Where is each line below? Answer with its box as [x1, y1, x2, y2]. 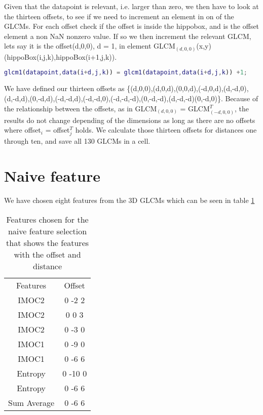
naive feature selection [8, 225, 87, 237]
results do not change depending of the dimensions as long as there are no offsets [4, 114, 255, 125]
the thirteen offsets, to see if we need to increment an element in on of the [4, 11, 234, 21]
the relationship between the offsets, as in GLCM [4, 103, 157, 113]
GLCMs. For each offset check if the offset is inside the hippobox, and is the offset [4, 21, 259, 31]
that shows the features [6, 236, 89, 248]
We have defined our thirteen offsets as [4, 83, 125, 94]
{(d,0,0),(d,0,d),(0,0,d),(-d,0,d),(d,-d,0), [127, 83, 249, 94]
